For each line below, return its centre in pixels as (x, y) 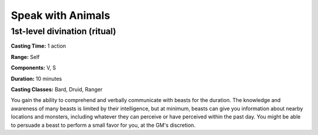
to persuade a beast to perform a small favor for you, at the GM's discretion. (103, 125)
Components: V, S (33, 68)
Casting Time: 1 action (39, 46)
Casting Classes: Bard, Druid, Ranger (57, 89)
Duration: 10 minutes (36, 78)
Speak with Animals (60, 15)
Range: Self (25, 57)
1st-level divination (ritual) (64, 31)
